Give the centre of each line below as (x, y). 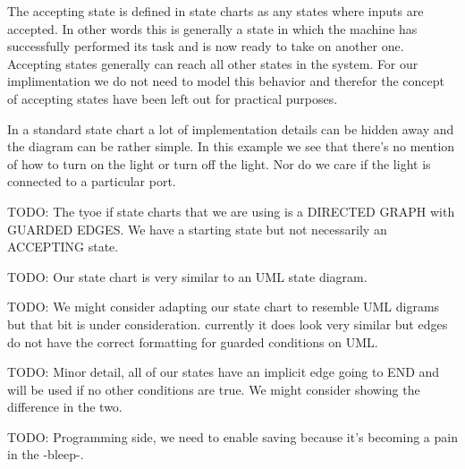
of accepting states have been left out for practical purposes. (173, 98)
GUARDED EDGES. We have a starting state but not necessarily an (197, 229)
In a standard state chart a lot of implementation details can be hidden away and (231, 128)
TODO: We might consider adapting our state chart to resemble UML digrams (224, 307)
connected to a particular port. (92, 181)
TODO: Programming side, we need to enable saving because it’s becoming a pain (232, 436)
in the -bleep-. (46, 454)
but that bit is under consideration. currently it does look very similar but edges (228, 324)
